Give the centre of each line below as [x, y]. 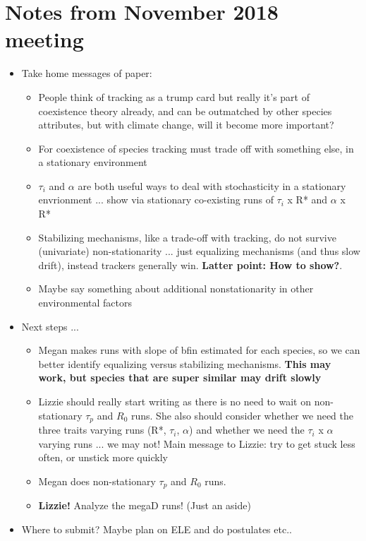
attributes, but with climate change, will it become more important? [186, 125]
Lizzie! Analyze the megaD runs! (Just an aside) [145, 505]
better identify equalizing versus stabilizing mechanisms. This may [185, 363]
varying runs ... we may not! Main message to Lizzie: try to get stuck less [197, 443]
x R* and [307, 200]
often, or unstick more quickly [103, 457]
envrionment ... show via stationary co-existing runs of [156, 200]
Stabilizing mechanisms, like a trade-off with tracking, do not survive [187, 237]
